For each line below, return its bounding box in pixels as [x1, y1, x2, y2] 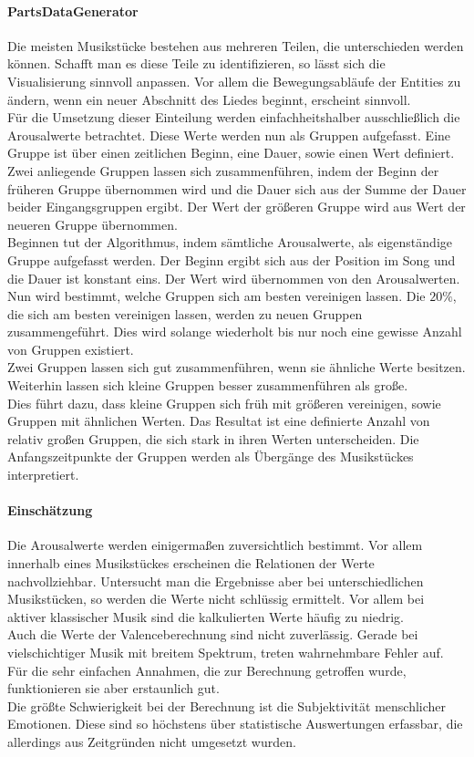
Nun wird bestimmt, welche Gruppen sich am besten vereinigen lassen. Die [7, 286, 426, 306]
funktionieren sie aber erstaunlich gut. [7, 679, 220, 698]
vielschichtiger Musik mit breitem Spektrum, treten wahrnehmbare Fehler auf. [7, 643, 444, 661]
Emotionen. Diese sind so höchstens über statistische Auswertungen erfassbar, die [7, 714, 463, 733]
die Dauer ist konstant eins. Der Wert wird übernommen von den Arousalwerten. [7, 268, 460, 287]
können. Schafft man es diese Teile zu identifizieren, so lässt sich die [7, 54, 386, 73]
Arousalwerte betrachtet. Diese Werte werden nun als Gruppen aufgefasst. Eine [7, 125, 451, 144]
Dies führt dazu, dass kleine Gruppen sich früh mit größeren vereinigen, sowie [7, 393, 441, 412]
